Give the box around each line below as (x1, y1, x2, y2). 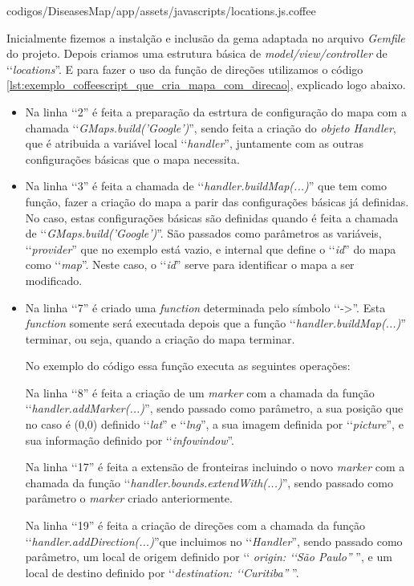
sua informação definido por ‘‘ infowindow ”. (25, 431, 235, 448)
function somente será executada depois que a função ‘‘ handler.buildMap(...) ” (25, 315, 406, 332)
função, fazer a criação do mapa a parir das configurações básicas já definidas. (25, 193, 409, 210)
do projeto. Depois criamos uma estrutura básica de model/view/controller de (6, 45, 388, 62)
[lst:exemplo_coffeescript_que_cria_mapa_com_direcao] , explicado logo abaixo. (6, 76, 406, 93)
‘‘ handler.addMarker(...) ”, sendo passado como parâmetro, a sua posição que (25, 400, 404, 417)
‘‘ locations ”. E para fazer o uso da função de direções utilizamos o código (6, 60, 363, 77)
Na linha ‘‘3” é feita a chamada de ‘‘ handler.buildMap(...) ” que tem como (25, 177, 387, 194)
